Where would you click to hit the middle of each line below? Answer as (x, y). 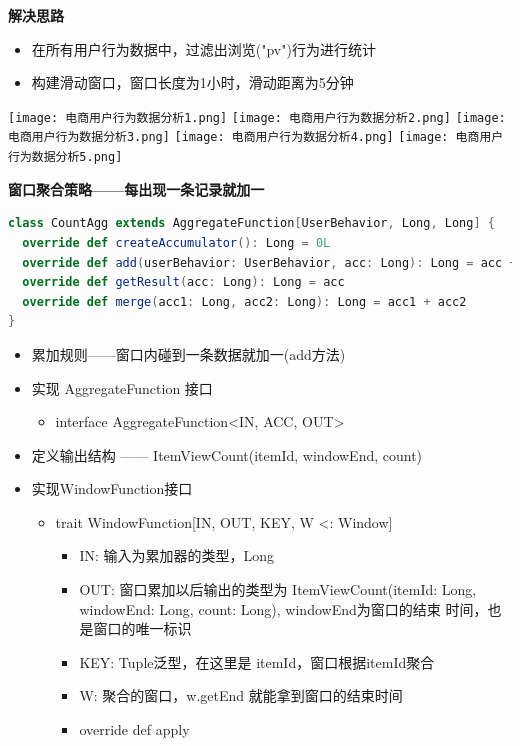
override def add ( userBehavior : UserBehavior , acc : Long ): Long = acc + (269, 262)
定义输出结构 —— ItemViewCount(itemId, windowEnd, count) (227, 454)
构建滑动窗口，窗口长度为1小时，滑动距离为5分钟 (192, 82)
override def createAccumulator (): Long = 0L (176, 242)
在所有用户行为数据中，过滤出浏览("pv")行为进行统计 (203, 48)
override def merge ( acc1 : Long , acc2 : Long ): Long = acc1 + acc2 (244, 301)
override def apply (134, 729)
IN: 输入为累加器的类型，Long (177, 555)
